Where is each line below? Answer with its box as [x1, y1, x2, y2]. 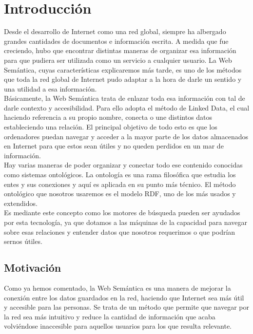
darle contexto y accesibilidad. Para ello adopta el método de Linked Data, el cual [4, 102, 250, 112]
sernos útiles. [4, 236, 42, 246]
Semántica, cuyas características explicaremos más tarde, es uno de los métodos [4, 64, 242, 74]
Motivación [4, 260, 61, 275]
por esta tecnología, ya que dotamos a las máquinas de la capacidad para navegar [4, 217, 247, 227]
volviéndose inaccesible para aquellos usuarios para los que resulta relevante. [4, 321, 232, 331]
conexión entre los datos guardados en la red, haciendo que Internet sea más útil [4, 292, 244, 302]
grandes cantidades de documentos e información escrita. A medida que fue [4, 36, 229, 46]
